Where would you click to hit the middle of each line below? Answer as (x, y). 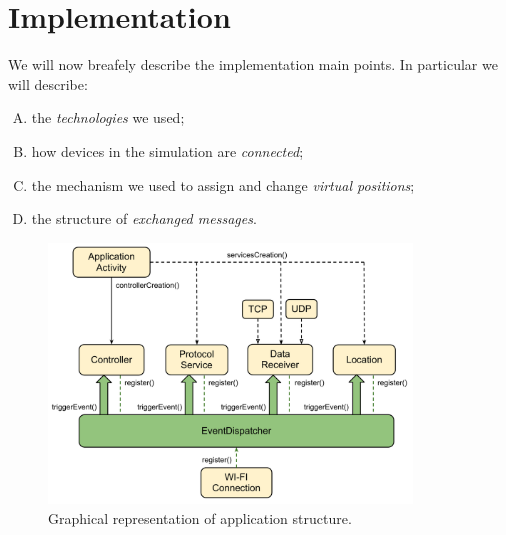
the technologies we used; (108, 117)
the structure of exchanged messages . (144, 218)
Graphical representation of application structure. (200, 517)
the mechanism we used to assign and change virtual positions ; (223, 184)
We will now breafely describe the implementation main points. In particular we (253, 64)
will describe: (48, 83)
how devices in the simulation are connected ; (167, 150)
